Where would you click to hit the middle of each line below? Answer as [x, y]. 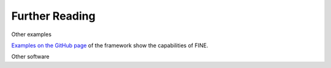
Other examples [32, 34]
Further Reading [53, 16]
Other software [30, 57]
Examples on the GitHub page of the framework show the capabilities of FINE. [110, 45]
